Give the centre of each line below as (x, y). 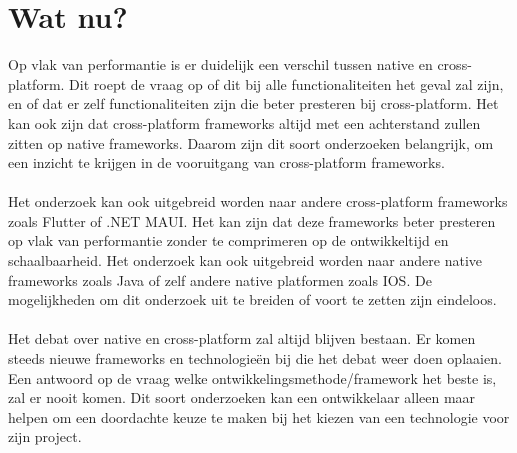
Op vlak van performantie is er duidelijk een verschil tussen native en (220, 64)
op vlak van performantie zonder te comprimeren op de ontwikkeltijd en (228, 240)
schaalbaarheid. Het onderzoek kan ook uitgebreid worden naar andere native (245, 260)
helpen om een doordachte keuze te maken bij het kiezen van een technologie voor (259, 416)
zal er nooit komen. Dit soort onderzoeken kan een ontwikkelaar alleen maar (242, 397)
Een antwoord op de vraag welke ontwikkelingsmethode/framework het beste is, (252, 377)
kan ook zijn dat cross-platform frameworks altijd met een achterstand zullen (244, 122)
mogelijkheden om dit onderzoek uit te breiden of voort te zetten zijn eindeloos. (252, 299)
